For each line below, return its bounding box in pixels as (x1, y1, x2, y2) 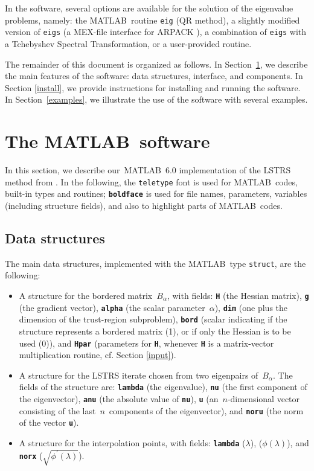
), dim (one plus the (214, 301, 288, 313)
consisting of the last (19, 404, 96, 417)
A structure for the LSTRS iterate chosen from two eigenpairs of (19, 368, 258, 381)
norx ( (19, 449, 43, 461)
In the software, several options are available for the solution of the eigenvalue (5, 2, 293, 14)
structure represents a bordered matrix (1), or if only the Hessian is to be (19, 324, 291, 337)
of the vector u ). (19, 416, 79, 429)
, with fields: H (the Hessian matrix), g (167, 289, 309, 301)
